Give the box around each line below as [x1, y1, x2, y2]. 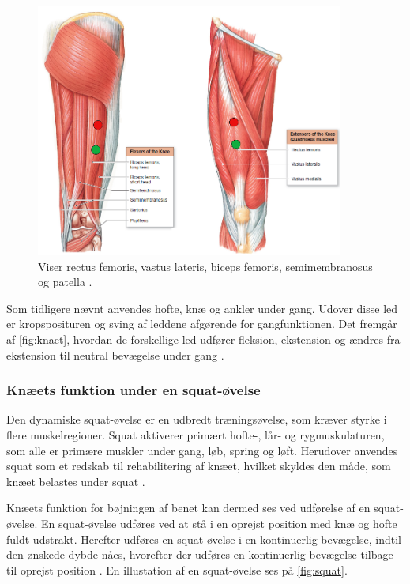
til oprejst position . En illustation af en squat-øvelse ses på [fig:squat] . [6, 561, 348, 578]
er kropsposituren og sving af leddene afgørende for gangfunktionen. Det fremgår [6, 315, 397, 332]
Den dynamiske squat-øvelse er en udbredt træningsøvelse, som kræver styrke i [6, 411, 387, 428]
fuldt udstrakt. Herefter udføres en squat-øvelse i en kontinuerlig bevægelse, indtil [6, 530, 401, 547]
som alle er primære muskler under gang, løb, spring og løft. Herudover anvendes [6, 442, 398, 458]
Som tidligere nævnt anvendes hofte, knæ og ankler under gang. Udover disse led [6, 300, 398, 316]
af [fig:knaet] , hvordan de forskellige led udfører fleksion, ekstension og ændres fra [6, 331, 401, 348]
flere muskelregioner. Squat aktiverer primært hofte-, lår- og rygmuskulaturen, [6, 427, 385, 443]
